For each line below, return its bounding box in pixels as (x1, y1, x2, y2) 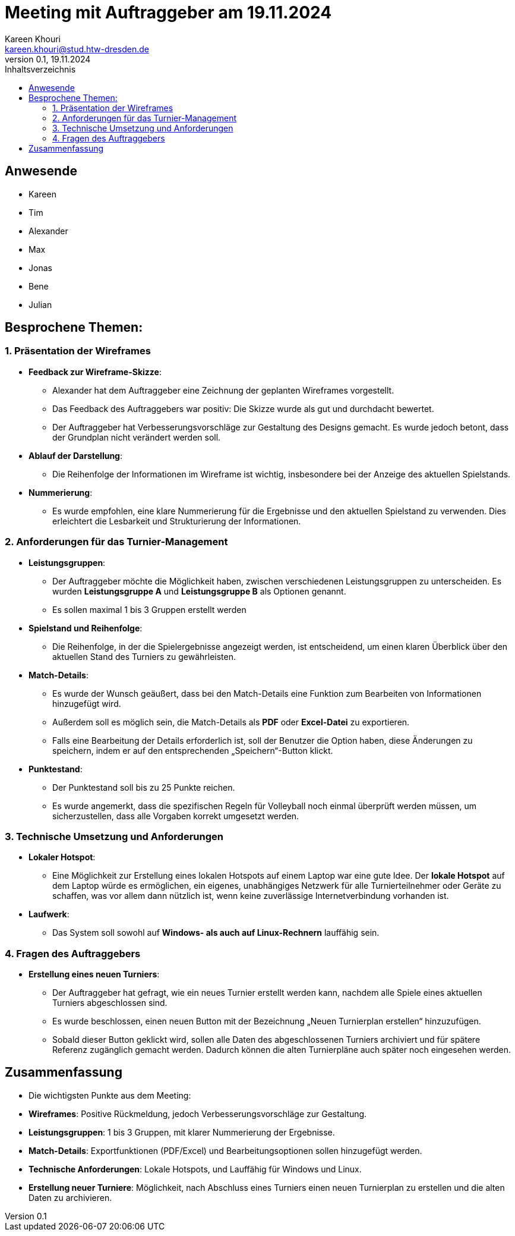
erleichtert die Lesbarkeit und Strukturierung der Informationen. (52, 515, 301, 526)
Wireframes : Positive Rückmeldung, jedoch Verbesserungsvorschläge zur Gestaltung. (29, 1108, 367, 1119)
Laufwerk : (29, 909, 69, 920)
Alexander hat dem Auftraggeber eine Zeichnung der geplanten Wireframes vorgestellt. (52, 385, 394, 395)
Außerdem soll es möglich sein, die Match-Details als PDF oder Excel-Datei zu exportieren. (52, 716, 410, 727)
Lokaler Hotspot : (29, 852, 96, 863)
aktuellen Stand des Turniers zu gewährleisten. (52, 651, 236, 662)
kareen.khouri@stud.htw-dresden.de (5, 43, 149, 54)
